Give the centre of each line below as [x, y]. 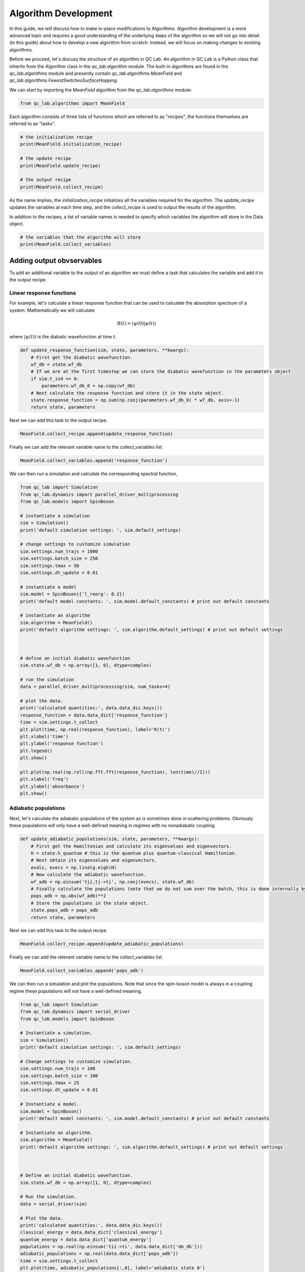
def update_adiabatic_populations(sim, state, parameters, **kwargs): [110, 839]
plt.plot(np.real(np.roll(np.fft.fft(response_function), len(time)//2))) [115, 772]
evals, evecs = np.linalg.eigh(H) [74, 867]
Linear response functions [43, 293]
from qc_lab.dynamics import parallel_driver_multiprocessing [99, 494]
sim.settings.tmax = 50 [50, 566]
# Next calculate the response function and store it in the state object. [127, 393]
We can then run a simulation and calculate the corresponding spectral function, [94, 474]
